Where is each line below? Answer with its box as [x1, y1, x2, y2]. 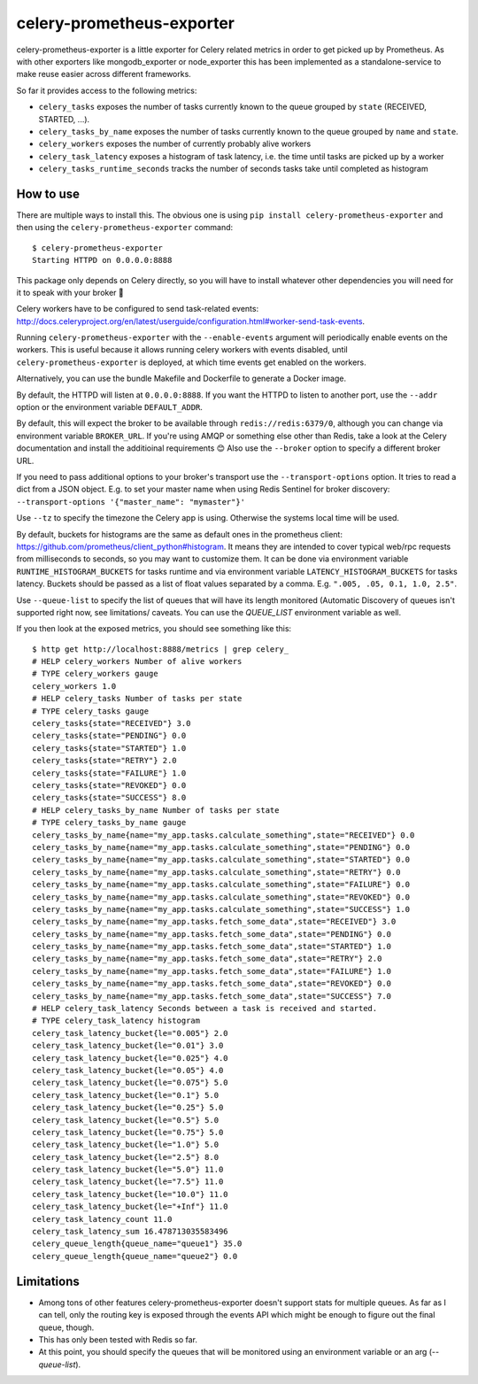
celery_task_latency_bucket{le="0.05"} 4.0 [32, 1065, 224, 1075]
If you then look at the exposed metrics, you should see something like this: [16, 623, 292, 634]
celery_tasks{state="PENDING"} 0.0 [32, 731, 187, 741]
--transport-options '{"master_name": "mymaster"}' [16, 497, 246, 506]
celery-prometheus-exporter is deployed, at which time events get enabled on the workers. [16, 357, 366, 367]
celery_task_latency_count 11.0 [32, 1214, 173, 1224]
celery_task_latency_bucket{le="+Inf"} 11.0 [32, 1202, 229, 1212]
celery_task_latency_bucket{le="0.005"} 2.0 [32, 1028, 229, 1038]
